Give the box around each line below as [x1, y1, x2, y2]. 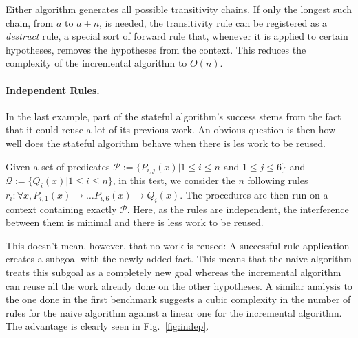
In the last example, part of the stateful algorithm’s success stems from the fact [6, 109, 341, 123]
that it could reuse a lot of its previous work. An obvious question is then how [6, 122, 336, 137]
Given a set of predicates [6, 159, 110, 173]
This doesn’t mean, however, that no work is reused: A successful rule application [6, 238, 350, 252]
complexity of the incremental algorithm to [6, 56, 187, 70]
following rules [247, 173, 308, 187]
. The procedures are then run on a [180, 187, 328, 201]
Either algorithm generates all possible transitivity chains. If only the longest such [6, 2, 352, 16]
